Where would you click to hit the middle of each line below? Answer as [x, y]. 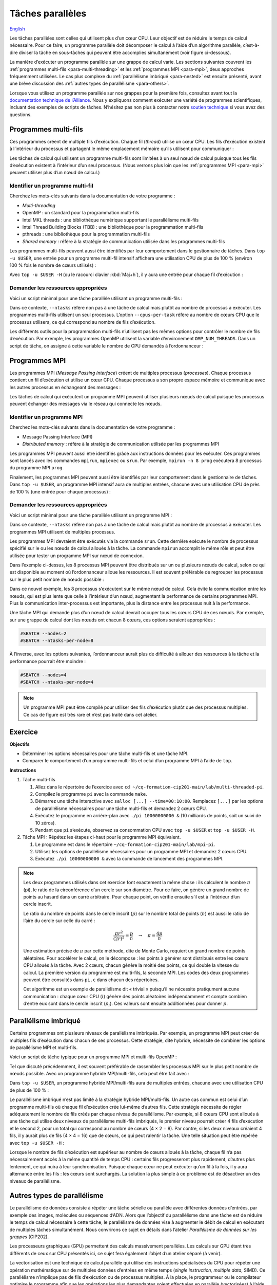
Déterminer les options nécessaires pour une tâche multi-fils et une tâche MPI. [106, 754]
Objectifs [20, 744]
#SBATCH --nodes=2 [43, 633]
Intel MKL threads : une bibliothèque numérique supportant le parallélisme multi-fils [111, 220]
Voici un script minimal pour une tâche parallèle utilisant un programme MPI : [91, 515]
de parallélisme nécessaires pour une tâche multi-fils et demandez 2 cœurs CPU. [121, 808]
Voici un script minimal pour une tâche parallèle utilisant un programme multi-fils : [96, 298]
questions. [21, 114]
